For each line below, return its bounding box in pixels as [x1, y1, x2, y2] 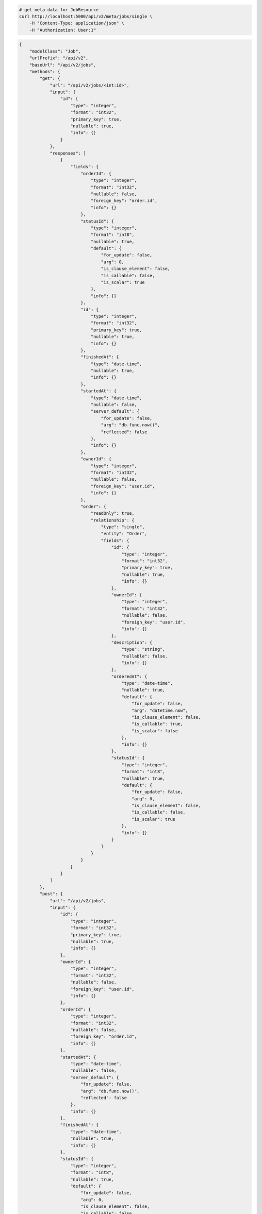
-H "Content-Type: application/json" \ [29, 20, 125, 26]
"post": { [39, 891, 63, 897]
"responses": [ [49, 151, 86, 156]
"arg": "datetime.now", [131, 708, 188, 713]
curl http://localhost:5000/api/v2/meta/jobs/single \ [19, 14, 152, 19]
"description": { [111, 640, 152, 645]
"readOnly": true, [90, 510, 134, 516]
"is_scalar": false [131, 728, 178, 733]
